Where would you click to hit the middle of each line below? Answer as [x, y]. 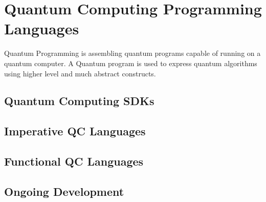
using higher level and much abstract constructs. [80, 73]
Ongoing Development [64, 191]
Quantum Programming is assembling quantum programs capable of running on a [132, 53]
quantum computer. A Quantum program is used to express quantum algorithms [131, 63]
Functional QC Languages [74, 161]
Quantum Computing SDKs [79, 101]
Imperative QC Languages [75, 131]
